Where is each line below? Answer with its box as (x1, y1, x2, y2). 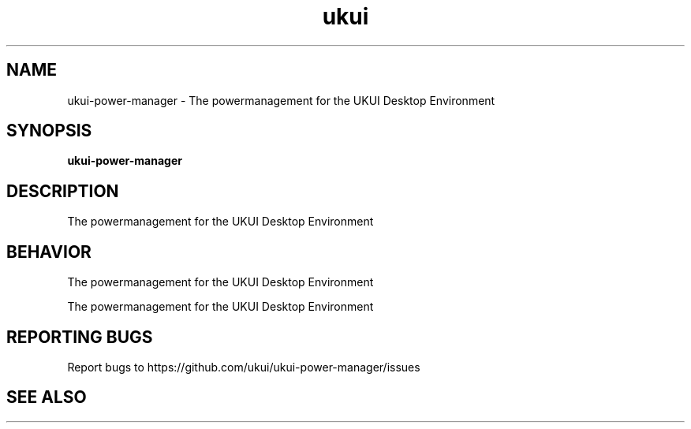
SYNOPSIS (6, 121, 92, 141)
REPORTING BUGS (6, 326, 153, 347)
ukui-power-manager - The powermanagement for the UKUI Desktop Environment (67, 93, 495, 107)
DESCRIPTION (6, 181, 119, 201)
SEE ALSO (6, 387, 87, 408)
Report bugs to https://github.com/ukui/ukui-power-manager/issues (67, 360, 420, 374)
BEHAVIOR (6, 241, 92, 262)
